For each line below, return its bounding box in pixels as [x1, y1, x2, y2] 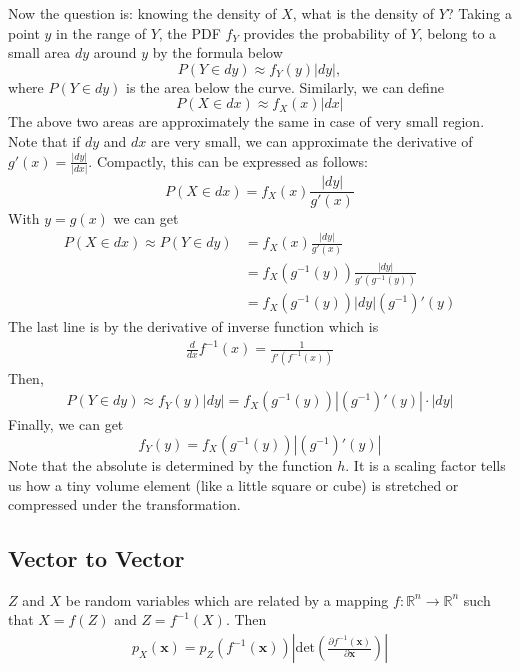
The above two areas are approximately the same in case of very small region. [8, 111, 485, 132]
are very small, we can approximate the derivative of [151, 130, 473, 151]
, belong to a [418, 22, 497, 43]
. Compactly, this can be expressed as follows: [88, 150, 368, 171]
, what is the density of [292, 3, 435, 23]
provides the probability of [243, 22, 406, 43]
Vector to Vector [8, 543, 185, 574]
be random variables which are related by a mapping [65, 589, 389, 610]
